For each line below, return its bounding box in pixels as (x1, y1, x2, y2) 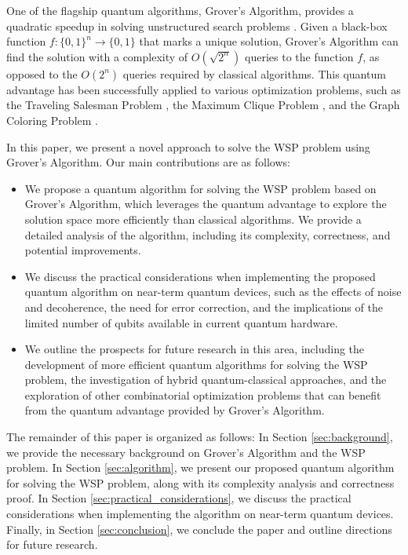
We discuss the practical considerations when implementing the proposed (24, 268, 376, 284)
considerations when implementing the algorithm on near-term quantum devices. (6, 506, 394, 522)
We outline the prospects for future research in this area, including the (24, 341, 365, 357)
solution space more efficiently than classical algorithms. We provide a (24, 210, 362, 227)
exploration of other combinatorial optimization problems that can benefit (24, 386, 381, 403)
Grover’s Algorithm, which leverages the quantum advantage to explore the (24, 195, 387, 212)
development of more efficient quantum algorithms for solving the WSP (24, 356, 368, 372)
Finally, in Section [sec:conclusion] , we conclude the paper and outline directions (6, 520, 392, 537)
